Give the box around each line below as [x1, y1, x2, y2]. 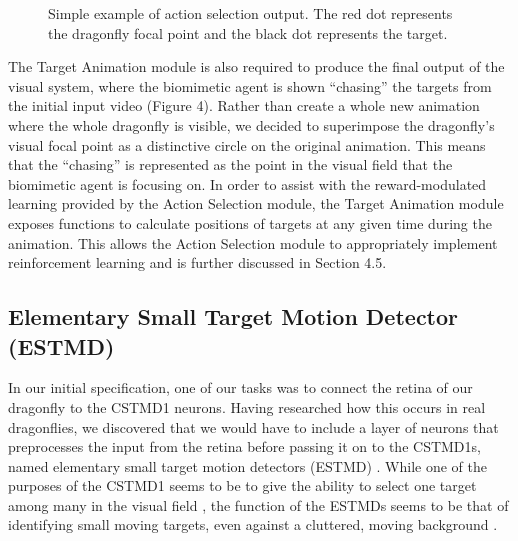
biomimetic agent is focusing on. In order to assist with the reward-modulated [8, 173, 487, 194]
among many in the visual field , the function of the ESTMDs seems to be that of [8, 494, 509, 515]
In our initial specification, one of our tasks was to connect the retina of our [8, 377, 473, 398]
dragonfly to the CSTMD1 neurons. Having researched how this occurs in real [8, 396, 486, 417]
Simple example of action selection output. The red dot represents [48, 3, 453, 23]
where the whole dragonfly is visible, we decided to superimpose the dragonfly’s [8, 114, 495, 135]
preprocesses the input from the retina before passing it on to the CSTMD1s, [8, 436, 481, 457]
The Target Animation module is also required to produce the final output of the [8, 56, 505, 77]
